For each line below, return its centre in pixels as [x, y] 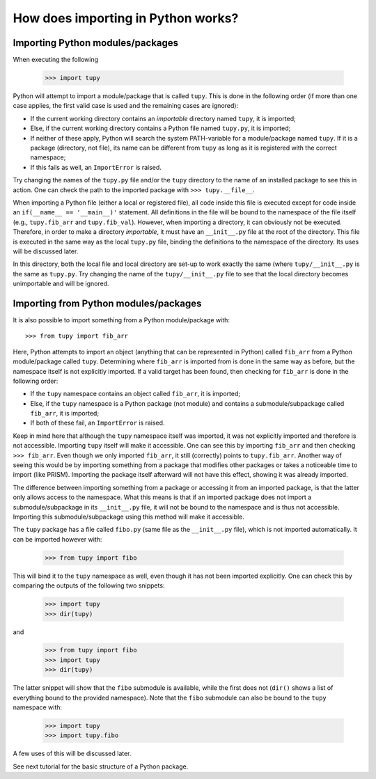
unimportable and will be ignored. [61, 284]
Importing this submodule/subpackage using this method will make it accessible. [129, 517]
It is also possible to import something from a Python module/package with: [121, 320]
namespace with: [38, 707]
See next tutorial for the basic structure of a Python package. [101, 766]
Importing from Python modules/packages [107, 303]
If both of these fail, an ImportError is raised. [97, 423]
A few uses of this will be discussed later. [72, 754]
